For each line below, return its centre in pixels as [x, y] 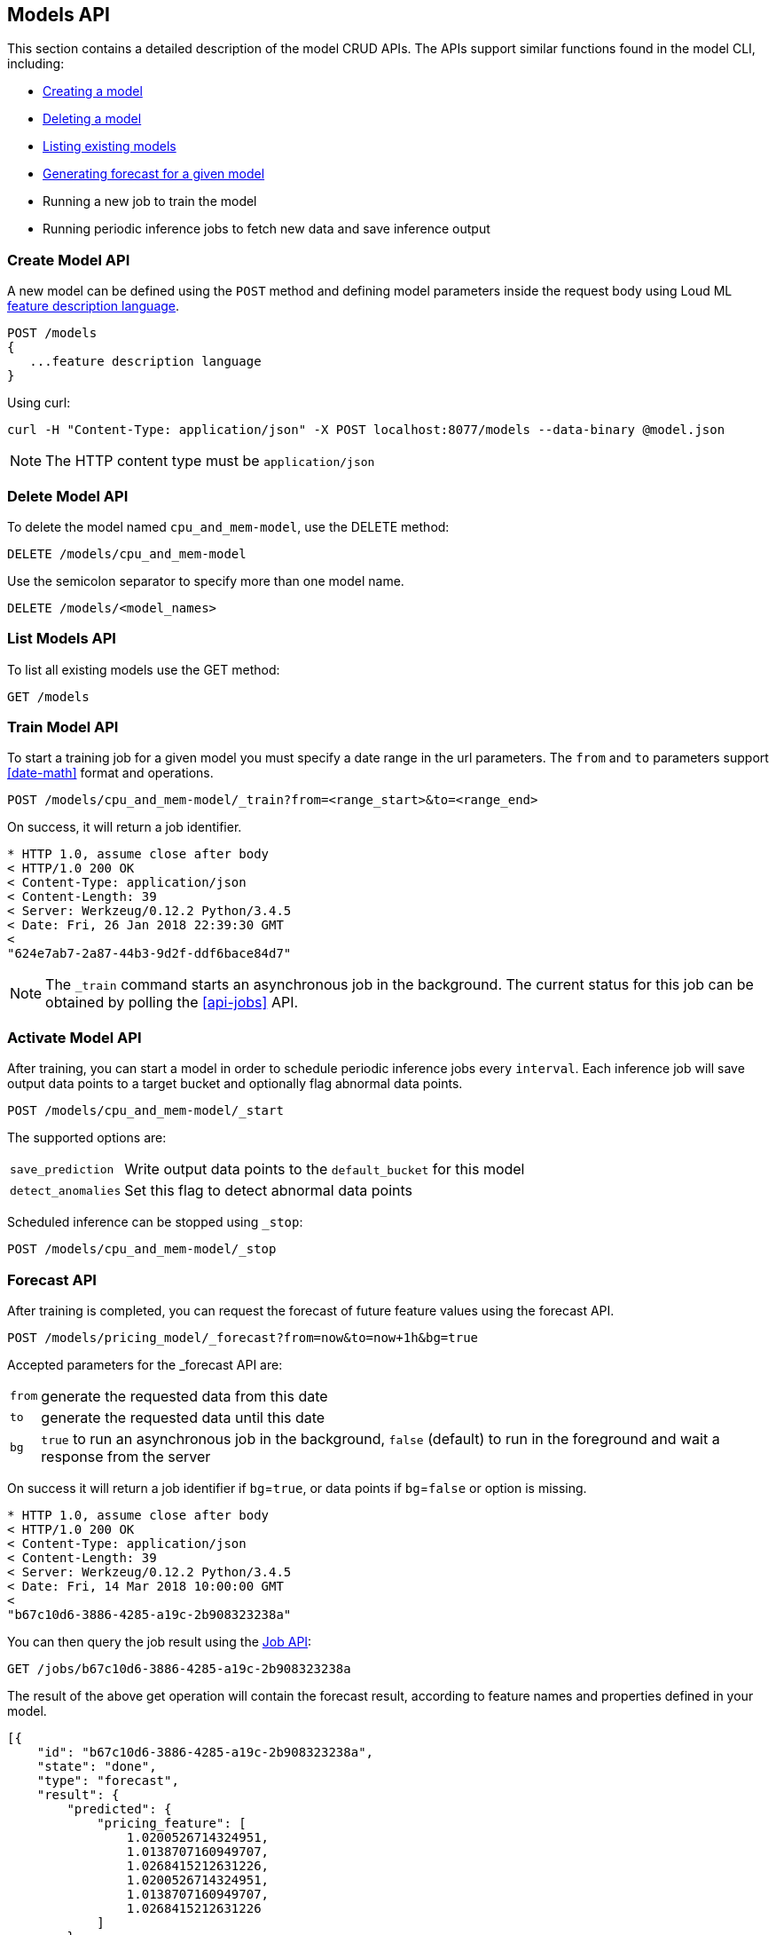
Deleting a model [92, 119]
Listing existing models [110, 146]
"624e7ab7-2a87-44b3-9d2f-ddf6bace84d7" [149, 954]
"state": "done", [97, 1766]
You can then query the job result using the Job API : [160, 1641]
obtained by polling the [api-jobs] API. [172, 1003]
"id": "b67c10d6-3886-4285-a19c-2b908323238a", [205, 1752]
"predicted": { [119, 1809]
